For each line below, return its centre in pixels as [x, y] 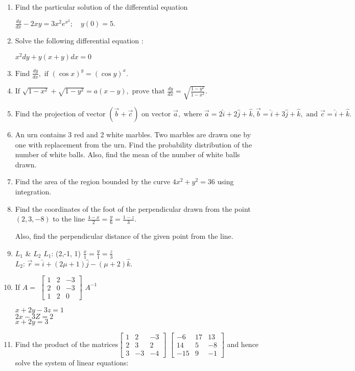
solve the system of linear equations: [72, 362]
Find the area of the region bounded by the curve [93, 181]
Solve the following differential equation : [79, 41]
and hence [243, 344]
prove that [148, 92]
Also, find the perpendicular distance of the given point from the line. [124, 236]
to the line [69, 219]
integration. [33, 192]
